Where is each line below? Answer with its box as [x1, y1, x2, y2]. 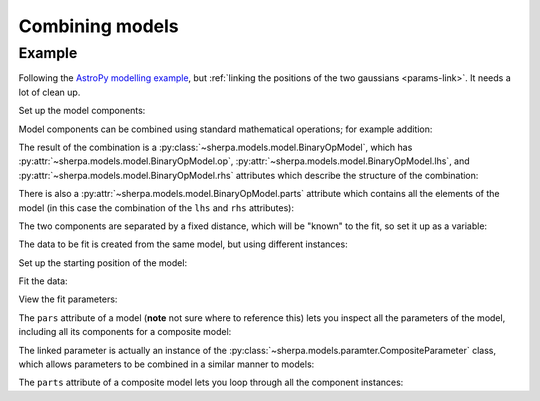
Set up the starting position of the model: [18, 256, 188, 269]
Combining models [18, 15, 179, 37]
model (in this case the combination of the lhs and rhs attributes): [18, 201, 295, 214]
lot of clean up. [18, 86, 81, 98]
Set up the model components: [18, 105, 146, 117]
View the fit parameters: [18, 293, 118, 305]
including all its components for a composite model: [18, 326, 232, 338]
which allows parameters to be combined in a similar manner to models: [18, 358, 315, 370]
